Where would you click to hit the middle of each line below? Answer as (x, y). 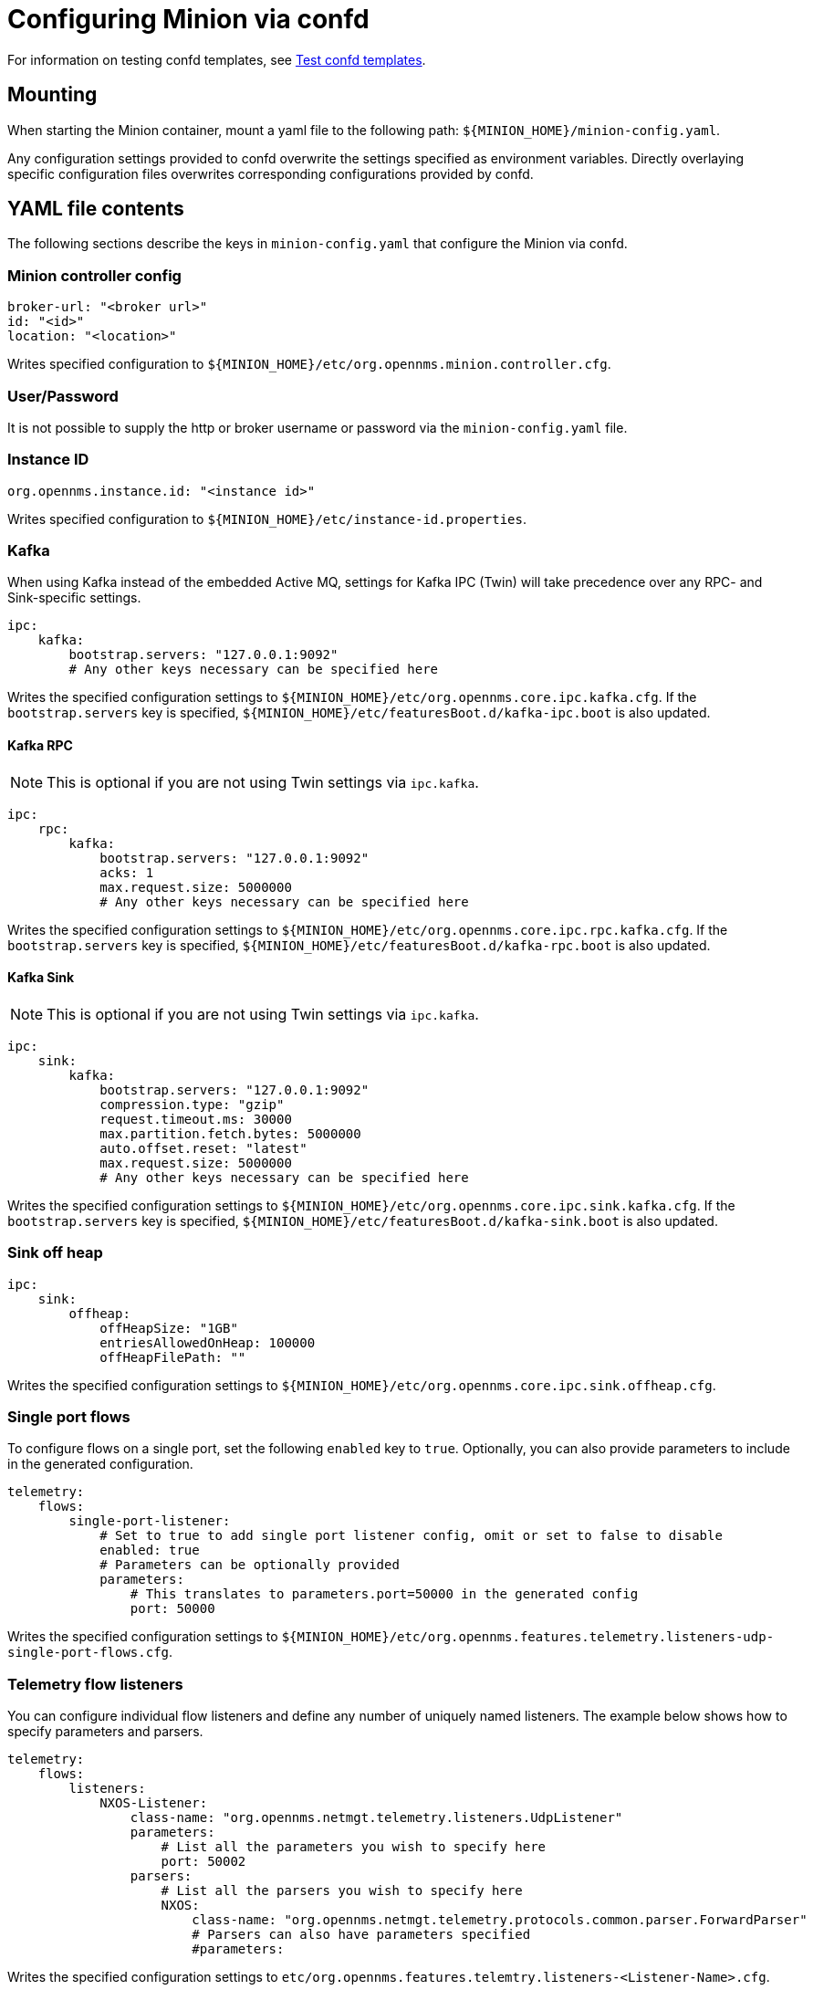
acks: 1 (127, 872)
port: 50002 (203, 1862)
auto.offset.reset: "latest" (203, 1148)
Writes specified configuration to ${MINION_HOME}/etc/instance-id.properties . (267, 518)
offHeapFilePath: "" (173, 1357)
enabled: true (150, 1550)
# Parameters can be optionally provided (250, 1565)
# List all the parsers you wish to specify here (342, 1891)
